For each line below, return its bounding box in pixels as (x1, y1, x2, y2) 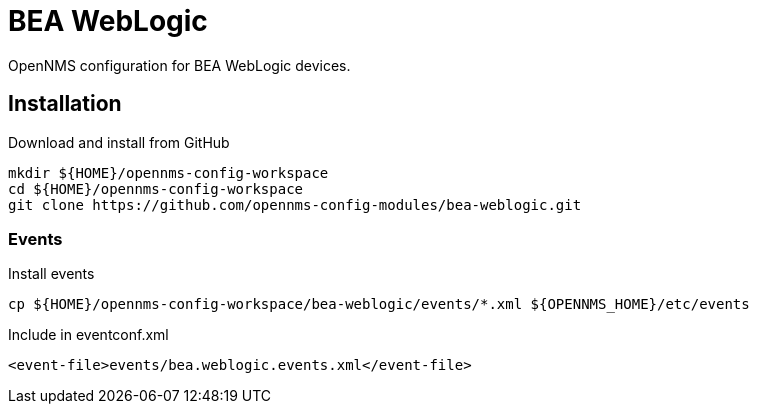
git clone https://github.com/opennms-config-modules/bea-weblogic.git (8, 196, 582, 213)
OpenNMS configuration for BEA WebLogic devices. (8, 56, 351, 74)
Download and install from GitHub (8, 133, 230, 151)
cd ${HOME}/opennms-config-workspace (8, 180, 304, 197)
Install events (8, 265, 95, 283)
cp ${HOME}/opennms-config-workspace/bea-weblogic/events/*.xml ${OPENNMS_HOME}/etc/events (8, 296, 750, 313)
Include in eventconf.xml (8, 326, 169, 344)
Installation (8, 91, 122, 117)
